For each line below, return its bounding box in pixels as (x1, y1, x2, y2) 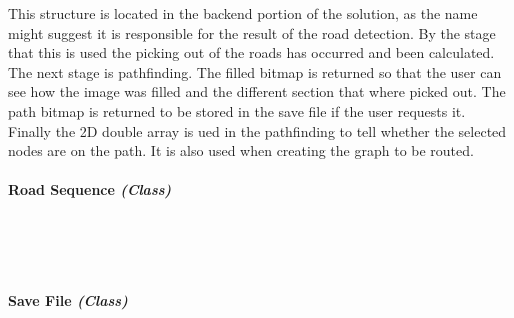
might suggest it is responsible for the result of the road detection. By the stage (8, 22, 496, 43)
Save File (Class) (8, 290, 128, 311)
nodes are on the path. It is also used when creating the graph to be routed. (8, 140, 474, 161)
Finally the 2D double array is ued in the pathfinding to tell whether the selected (8, 120, 507, 141)
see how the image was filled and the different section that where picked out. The (8, 81, 506, 102)
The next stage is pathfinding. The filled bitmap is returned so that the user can (8, 61, 502, 82)
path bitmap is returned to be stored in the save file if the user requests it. (8, 100, 466, 121)
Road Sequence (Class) (8, 179, 172, 200)
